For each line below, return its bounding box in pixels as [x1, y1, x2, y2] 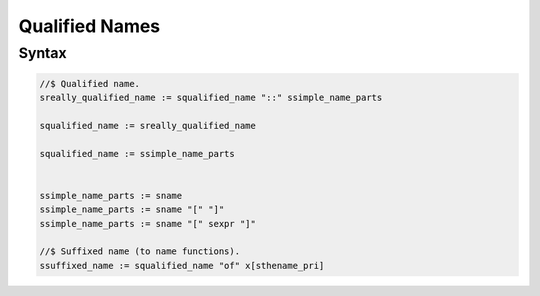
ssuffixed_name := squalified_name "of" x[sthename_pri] [39, 260, 325, 271]
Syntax [18, 44, 67, 62]
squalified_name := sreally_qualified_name [39, 120, 257, 131]
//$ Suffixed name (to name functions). [39, 246, 240, 257]
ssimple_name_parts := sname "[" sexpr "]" [39, 218, 257, 229]
